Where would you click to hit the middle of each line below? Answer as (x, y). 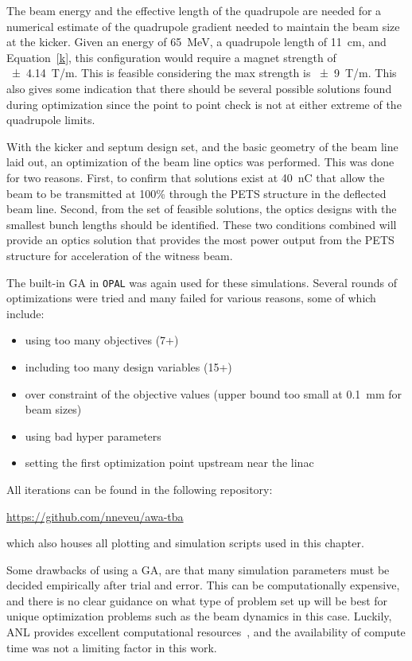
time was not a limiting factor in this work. (112, 647)
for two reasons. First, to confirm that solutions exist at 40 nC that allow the (196, 177)
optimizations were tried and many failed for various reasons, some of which (191, 298)
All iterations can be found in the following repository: (140, 489)
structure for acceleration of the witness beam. (120, 255)
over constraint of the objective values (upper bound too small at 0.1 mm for (214, 393)
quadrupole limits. (51, 120)
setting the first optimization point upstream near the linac (169, 463)
